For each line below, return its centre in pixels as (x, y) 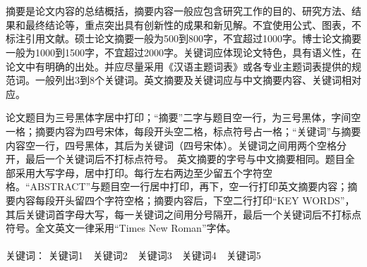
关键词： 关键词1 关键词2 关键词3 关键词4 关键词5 (133, 255)
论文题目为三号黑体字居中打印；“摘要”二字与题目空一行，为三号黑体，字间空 (183, 117)
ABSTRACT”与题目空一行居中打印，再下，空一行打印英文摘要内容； (189, 186)
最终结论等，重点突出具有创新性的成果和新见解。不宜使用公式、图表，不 (193, 24)
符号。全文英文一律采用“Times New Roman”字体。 (121, 228)
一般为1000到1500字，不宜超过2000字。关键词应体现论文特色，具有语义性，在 (183, 52)
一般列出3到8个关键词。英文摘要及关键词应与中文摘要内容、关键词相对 (198, 80)
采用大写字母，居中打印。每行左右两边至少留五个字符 (139, 172)
